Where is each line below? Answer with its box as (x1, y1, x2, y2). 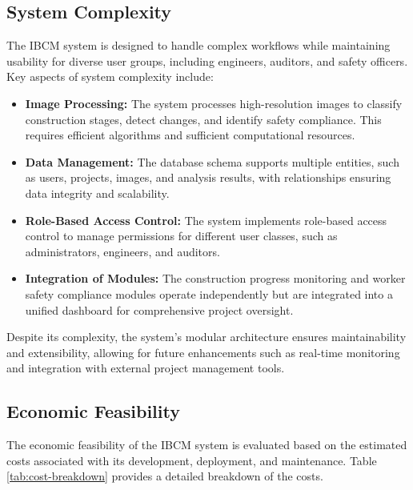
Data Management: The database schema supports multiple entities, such (25, 153, 399, 170)
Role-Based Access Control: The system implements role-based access (25, 211, 387, 228)
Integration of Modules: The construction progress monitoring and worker (25, 270, 406, 287)
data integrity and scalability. (25, 184, 170, 201)
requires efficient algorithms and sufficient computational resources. (25, 127, 355, 143)
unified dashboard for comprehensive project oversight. (25, 301, 294, 318)
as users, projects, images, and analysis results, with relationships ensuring (25, 169, 391, 186)
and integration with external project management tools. (6, 359, 285, 376)
